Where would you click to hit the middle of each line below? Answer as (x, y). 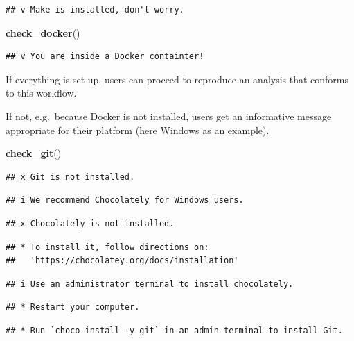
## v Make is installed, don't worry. (95, 10)
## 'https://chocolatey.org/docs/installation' (122, 261)
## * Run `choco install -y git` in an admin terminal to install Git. (174, 330)
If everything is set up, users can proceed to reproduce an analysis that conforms (177, 79)
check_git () (34, 153)
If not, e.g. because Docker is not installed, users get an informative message (169, 116)
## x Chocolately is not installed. (90, 223)
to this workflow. (41, 93)
